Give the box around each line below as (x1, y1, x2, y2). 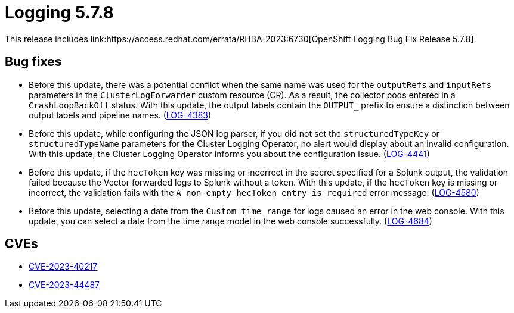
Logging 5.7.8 (5, 2, 114, 23)
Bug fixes (5, 54, 62, 70)
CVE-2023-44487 (29, 280, 100, 290)
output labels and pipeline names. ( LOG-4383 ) (29, 109, 212, 120)
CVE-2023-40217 (29, 261, 98, 272)
